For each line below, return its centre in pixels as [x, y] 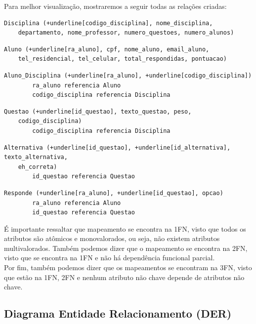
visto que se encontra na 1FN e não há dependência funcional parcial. [109, 258]
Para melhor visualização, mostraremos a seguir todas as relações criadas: [115, 6]
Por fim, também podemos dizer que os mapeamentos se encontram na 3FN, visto [128, 267]
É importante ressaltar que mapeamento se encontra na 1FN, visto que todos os [125, 228]
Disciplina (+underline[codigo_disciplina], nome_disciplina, [108, 23]
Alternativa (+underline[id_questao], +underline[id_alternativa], [117, 147]
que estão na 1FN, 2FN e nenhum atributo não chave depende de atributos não [124, 277]
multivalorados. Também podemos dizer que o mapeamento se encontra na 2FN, [126, 248]
